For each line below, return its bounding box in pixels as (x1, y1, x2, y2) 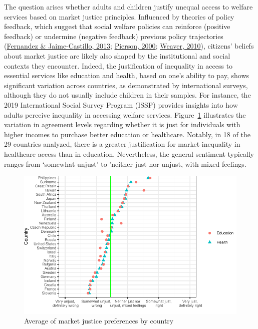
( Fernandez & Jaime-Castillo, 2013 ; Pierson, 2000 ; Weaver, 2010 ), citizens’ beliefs (4, 41, 254, 51)
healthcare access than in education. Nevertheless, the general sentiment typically (4, 148, 254, 159)
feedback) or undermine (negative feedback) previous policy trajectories (4, 31, 223, 41)
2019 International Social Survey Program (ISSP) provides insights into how (4, 99, 238, 110)
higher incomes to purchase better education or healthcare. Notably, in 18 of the (4, 129, 250, 139)
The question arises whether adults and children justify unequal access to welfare (4, 2, 253, 12)
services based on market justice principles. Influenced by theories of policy (4, 11, 234, 22)
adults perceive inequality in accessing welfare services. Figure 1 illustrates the (4, 109, 246, 120)
